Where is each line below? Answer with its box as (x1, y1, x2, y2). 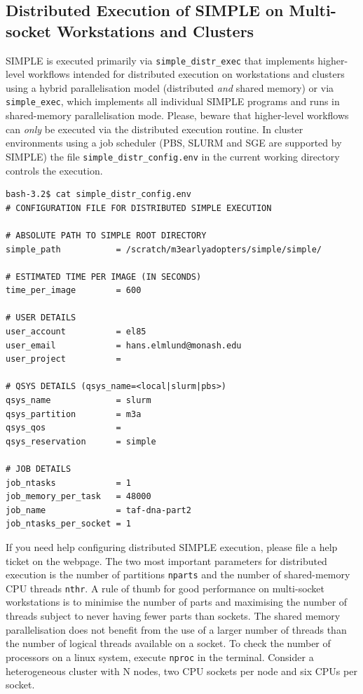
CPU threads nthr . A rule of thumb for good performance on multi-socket (6, 580, 325, 595)
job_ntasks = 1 (6, 477, 131, 488)
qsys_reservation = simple (6, 436, 156, 447)
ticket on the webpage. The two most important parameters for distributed (6, 553, 327, 568)
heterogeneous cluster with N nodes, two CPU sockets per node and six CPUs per (6, 663, 357, 678)
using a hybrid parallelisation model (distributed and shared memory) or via (6, 80, 334, 95)
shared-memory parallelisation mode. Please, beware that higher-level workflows (6, 108, 349, 123)
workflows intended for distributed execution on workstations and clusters (27, 67, 345, 81)
